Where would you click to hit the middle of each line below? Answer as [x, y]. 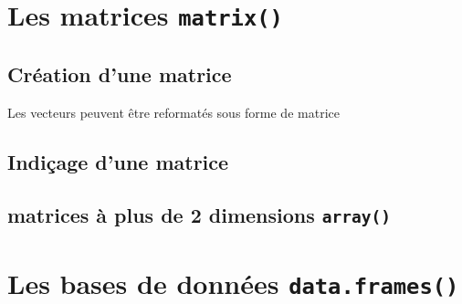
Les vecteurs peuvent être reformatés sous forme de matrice [173, 112]
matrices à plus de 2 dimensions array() [199, 215]
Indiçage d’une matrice [118, 161]
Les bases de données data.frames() [233, 283]
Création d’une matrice [120, 73]
